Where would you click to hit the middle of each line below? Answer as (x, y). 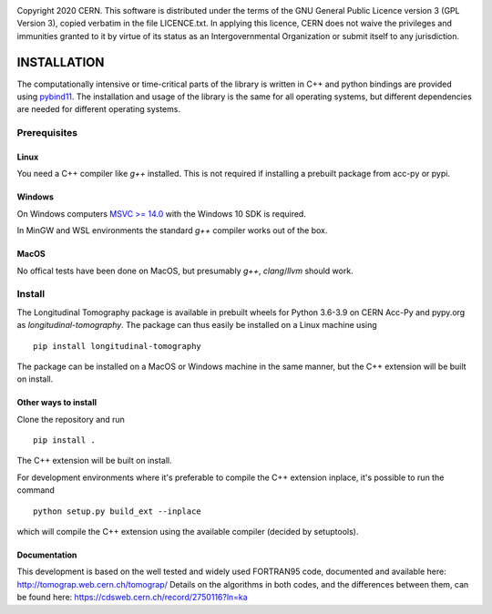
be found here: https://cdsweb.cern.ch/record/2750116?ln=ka (132, 598)
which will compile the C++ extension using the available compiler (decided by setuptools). (188, 532)
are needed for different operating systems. (99, 109)
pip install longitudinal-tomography (118, 346)
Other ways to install (57, 403)
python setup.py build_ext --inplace (118, 511)
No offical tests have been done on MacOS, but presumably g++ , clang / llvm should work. (185, 271)
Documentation (47, 555)
